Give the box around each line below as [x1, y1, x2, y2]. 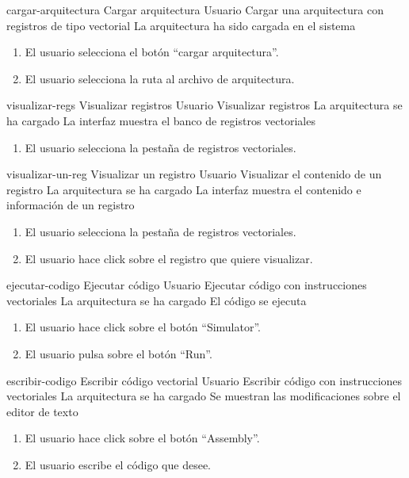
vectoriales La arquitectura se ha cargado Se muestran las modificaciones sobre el [6, 388, 401, 404]
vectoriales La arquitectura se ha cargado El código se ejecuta [6, 292, 307, 308]
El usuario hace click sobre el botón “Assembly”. [25, 430, 260, 446]
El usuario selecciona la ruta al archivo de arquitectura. [25, 70, 295, 86]
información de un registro [6, 197, 135, 213]
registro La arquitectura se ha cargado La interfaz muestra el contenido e [6, 181, 361, 197]
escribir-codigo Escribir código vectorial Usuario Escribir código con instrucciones [6, 372, 403, 388]
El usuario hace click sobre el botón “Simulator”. [25, 319, 261, 335]
